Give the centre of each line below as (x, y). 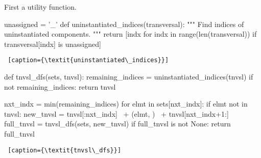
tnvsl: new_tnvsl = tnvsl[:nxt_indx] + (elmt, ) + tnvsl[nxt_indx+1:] (116, 113)
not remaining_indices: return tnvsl (60, 86)
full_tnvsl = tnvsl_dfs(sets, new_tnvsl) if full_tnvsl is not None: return (117, 124)
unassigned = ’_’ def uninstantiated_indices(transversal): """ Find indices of (124, 24)
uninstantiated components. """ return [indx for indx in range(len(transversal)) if (130, 34)
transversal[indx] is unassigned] (53, 44)
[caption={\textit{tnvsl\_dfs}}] (65, 150)
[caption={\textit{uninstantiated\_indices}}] (88, 60)
